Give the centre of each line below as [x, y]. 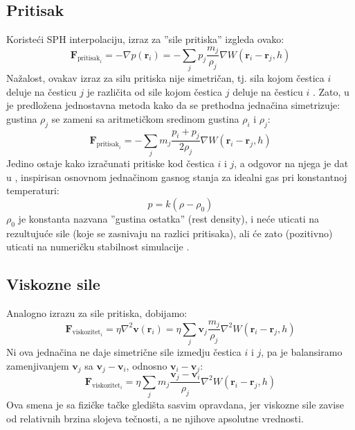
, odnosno [147, 365]
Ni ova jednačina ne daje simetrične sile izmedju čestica [124, 351]
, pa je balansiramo [302, 351]
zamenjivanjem [38, 365]
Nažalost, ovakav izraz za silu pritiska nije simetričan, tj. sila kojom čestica [165, 78]
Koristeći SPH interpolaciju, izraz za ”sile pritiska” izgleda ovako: [145, 39]
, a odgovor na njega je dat [291, 163]
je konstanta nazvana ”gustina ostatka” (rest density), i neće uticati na [169, 218]
